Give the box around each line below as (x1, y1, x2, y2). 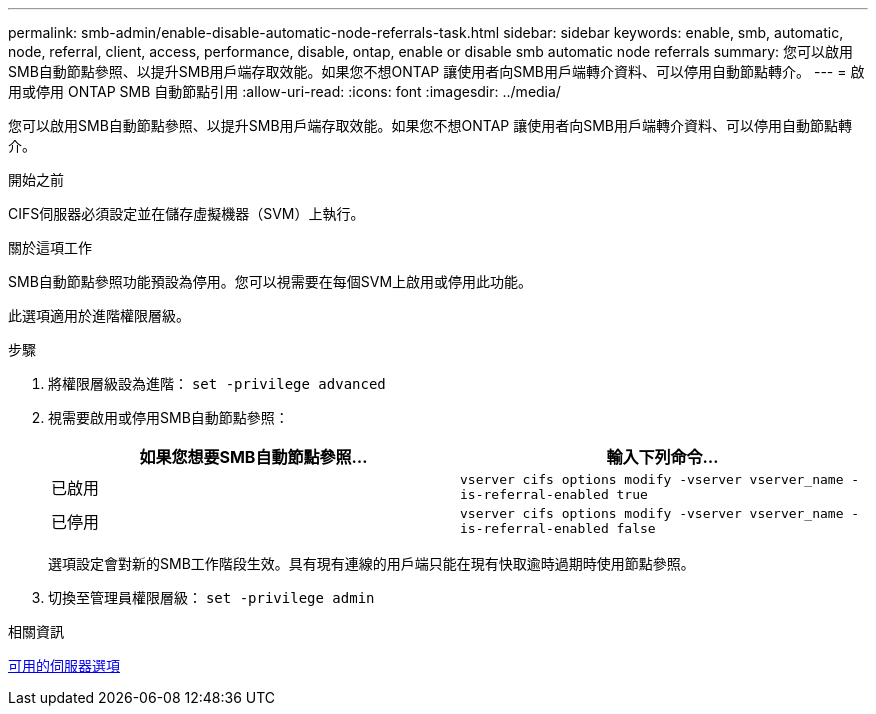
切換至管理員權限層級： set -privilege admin (48, 589, 375, 606)
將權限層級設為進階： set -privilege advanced (48, 375, 386, 392)
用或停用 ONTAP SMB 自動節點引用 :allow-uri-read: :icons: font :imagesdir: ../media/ (8, 83, 561, 100)
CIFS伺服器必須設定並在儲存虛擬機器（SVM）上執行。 (8, 205, 365, 222)
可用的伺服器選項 (8, 657, 120, 674)
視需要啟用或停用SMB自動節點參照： (48, 409, 289, 426)
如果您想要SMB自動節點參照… (139, 447, 368, 467)
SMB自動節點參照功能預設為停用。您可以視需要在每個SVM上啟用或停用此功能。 (8, 273, 533, 290)
